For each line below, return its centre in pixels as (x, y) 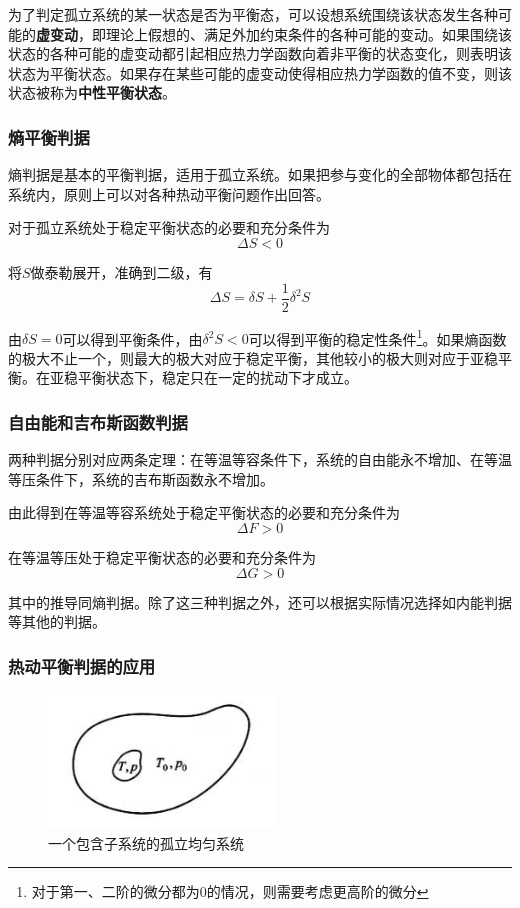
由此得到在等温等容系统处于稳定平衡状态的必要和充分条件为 (204, 512)
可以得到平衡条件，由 (132, 338)
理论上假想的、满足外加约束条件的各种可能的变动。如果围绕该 (308, 33)
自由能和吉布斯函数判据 (98, 421)
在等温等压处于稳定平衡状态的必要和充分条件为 (162, 557)
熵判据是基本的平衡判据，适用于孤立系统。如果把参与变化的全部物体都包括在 (260, 174)
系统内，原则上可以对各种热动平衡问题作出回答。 (169, 193)
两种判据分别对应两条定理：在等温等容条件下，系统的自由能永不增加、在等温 (260, 459)
